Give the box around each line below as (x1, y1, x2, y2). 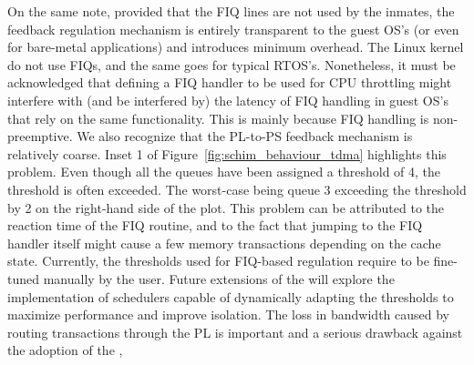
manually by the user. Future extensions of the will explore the (43, 269, 395, 288)
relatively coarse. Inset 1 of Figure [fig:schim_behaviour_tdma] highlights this (7, 144, 447, 163)
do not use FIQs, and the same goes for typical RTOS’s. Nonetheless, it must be (7, 55, 456, 74)
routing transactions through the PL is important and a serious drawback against (7, 322, 463, 341)
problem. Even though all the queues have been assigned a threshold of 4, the (7, 162, 441, 181)
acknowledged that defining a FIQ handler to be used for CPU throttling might (7, 73, 452, 92)
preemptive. (7, 127, 73, 146)
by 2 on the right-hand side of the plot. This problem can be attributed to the (7, 198, 445, 217)
